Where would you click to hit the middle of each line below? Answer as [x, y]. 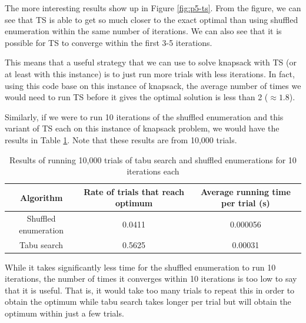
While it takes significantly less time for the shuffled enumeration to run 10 [140, 267]
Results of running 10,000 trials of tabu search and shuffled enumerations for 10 [153, 159]
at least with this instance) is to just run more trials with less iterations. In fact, [150, 73]
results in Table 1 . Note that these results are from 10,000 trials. [121, 139]
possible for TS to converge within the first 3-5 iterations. [109, 42]
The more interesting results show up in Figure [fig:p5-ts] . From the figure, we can [153, 8]
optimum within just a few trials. [64, 313]
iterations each [153, 171]
